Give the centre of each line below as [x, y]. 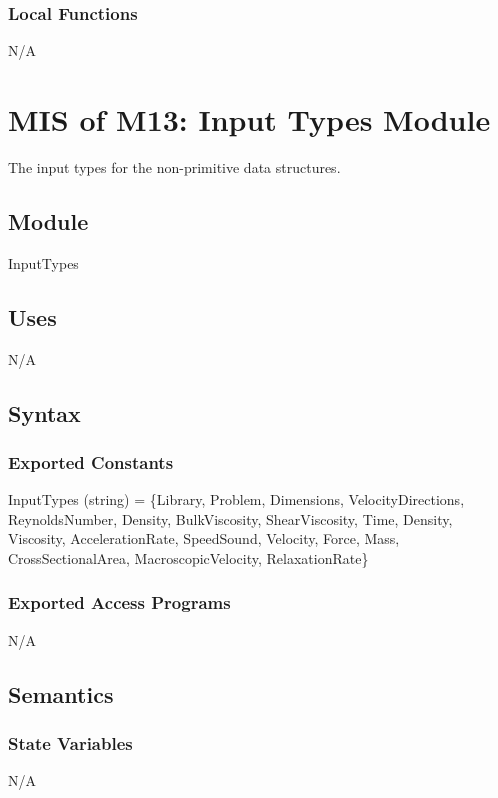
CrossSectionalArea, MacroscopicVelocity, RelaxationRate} [188, 557]
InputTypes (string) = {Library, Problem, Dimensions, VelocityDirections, [236, 499]
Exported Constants [91, 461]
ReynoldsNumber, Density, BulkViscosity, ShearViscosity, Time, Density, [230, 518]
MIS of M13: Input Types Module [249, 119]
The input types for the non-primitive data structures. [174, 166]
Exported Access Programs [119, 602]
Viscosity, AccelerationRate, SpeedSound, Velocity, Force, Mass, [204, 538]
